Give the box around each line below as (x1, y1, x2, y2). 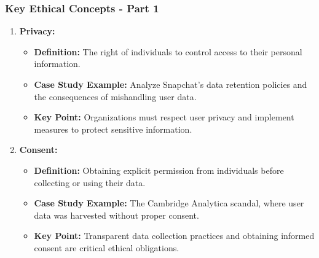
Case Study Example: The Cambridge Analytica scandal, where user (34, 197, 304, 209)
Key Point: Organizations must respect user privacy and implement (34, 111, 294, 123)
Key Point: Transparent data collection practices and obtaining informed (34, 229, 315, 242)
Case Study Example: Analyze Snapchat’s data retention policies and (34, 78, 307, 90)
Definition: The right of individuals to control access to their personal (34, 45, 302, 58)
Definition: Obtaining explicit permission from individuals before (34, 163, 284, 176)
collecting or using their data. (34, 176, 146, 189)
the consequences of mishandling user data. (34, 90, 197, 103)
